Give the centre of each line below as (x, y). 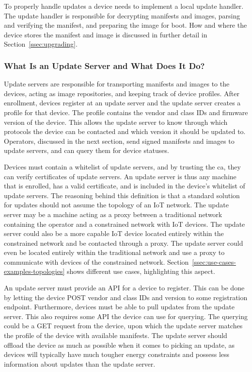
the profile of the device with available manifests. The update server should (116, 335)
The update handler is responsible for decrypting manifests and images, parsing (122, 15)
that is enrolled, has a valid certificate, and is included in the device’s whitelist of (125, 186)
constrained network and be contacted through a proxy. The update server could (124, 243)
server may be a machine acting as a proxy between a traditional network (113, 214)
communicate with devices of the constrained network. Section (96, 262)
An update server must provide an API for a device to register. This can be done (124, 288)
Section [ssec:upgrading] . (41, 44)
